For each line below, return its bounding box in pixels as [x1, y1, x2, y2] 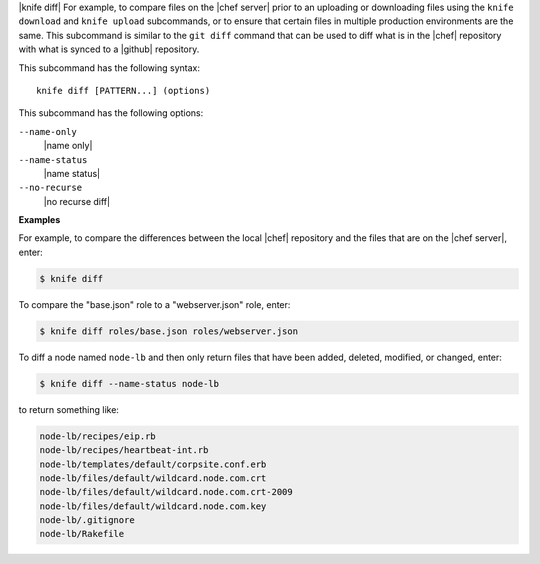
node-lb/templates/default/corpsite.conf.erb [39, 458, 267, 470]
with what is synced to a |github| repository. [18, 43, 200, 55]
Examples [18, 214, 61, 226]
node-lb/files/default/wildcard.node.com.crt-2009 [39, 486, 294, 498]
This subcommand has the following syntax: [18, 61, 200, 74]
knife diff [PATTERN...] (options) [36, 85, 211, 96]
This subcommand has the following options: [18, 107, 204, 119]
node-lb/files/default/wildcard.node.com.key [39, 500, 267, 512]
